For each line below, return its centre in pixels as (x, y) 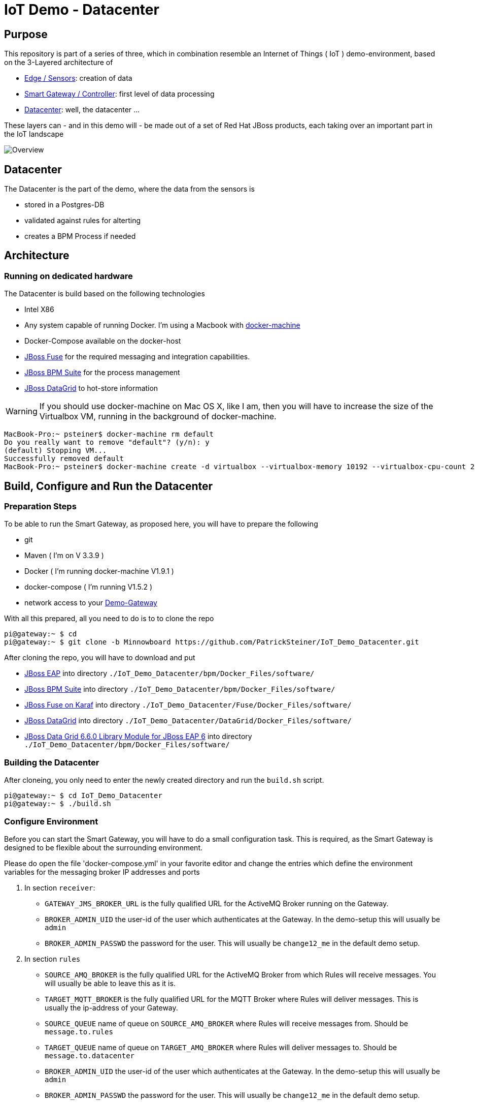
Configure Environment (51, 821)
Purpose (26, 34)
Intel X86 (39, 310)
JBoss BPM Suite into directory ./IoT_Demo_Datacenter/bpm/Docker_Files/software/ (180, 689)
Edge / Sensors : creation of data (78, 78)
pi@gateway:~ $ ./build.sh (58, 804)
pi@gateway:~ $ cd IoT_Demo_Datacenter (83, 796)
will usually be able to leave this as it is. (110, 983)
